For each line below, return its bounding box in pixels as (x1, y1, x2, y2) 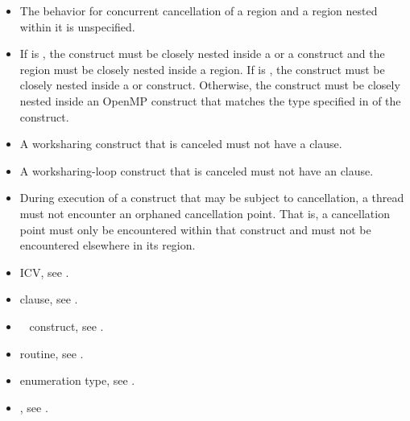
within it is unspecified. (19, 18, 135, 35)
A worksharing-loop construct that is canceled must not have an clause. (19, 162, 374, 179)
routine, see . (19, 345, 84, 361)
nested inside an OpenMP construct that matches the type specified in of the (19, 92, 401, 109)
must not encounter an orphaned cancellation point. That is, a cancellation (19, 204, 390, 221)
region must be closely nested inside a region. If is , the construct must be (19, 60, 385, 77)
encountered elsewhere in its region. (19, 237, 196, 254)
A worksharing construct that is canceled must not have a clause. (19, 135, 342, 152)
